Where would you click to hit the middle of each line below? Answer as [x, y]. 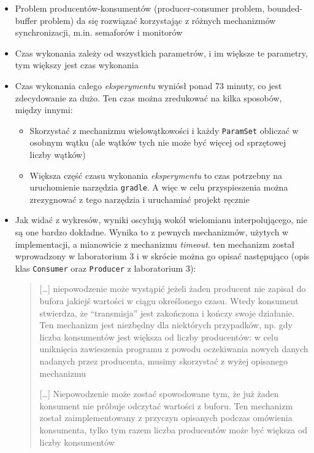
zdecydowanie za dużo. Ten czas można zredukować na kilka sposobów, [148, 97]
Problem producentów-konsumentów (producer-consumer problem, [140, 8]
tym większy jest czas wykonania [77, 65]
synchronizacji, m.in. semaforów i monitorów [99, 32]
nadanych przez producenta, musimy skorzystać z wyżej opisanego [164, 361]
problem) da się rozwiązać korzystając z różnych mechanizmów [158, 20]
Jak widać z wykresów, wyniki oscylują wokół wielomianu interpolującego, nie [161, 220]
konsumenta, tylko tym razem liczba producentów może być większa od [174, 430]
